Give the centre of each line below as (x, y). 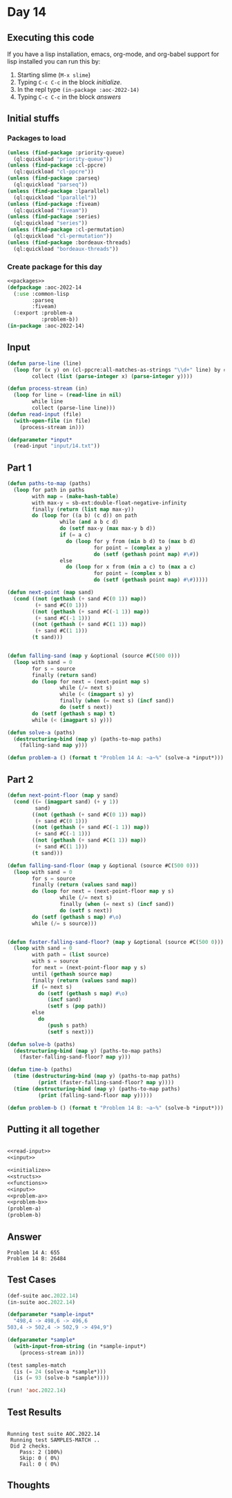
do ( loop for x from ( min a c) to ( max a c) (131, 567)
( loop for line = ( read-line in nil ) (68, 395)
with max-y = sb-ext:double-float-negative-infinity (109, 503)
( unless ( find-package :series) (54, 217)
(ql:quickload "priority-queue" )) (63, 159)
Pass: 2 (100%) (41, 1452)
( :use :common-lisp (41, 294)
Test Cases (32, 1280)
